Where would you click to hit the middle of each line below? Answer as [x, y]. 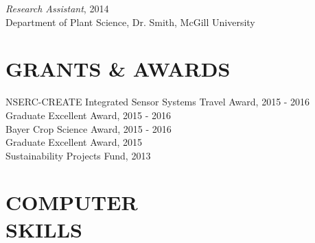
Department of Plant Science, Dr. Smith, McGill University [130, 22]
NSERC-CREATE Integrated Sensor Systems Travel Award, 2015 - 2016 [158, 102]
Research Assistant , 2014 [57, 8]
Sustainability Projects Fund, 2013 [78, 155]
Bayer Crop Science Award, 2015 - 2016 [89, 128]
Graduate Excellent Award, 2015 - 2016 [89, 115]
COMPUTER [72, 202]
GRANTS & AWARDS [118, 69]
